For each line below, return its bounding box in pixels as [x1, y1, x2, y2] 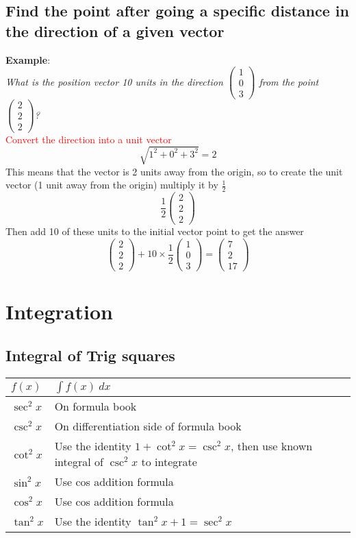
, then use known [230, 437, 313, 454]
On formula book [54, 398, 137, 414]
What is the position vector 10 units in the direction [5, 74, 223, 88]
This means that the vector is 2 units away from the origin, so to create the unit [5, 164, 343, 178]
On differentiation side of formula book [54, 417, 242, 434]
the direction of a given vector [5, 20, 225, 41]
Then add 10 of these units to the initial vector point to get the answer [5, 224, 304, 239]
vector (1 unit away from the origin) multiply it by [5, 178, 218, 192]
